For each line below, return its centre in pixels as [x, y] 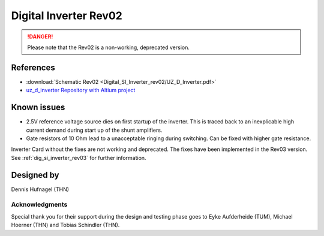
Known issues [38, 108]
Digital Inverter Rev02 [67, 16]
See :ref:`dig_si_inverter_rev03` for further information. [79, 158]
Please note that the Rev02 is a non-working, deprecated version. [109, 47]
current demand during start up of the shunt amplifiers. [94, 130]
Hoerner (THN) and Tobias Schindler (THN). [65, 225]
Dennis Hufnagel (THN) [40, 189]
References [33, 67]
